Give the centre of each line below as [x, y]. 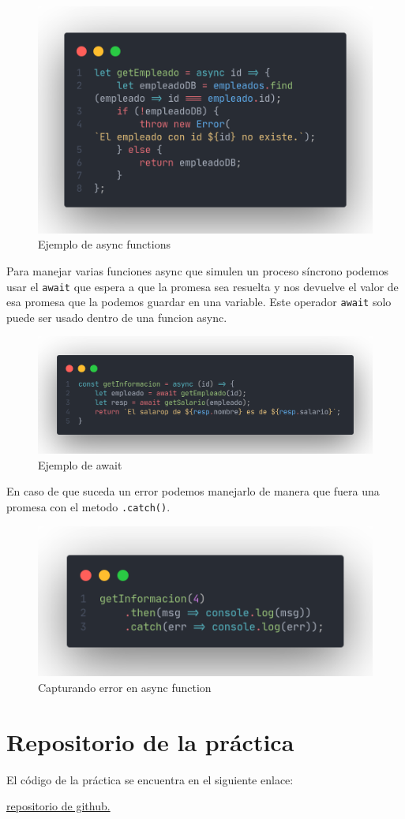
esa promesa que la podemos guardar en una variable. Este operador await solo [199, 302]
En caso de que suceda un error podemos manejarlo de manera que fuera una [193, 491]
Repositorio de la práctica [150, 741]
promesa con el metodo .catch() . [88, 506]
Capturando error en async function [125, 687]
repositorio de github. [58, 806]
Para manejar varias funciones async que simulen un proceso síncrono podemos [197, 270]
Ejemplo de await [80, 464]
